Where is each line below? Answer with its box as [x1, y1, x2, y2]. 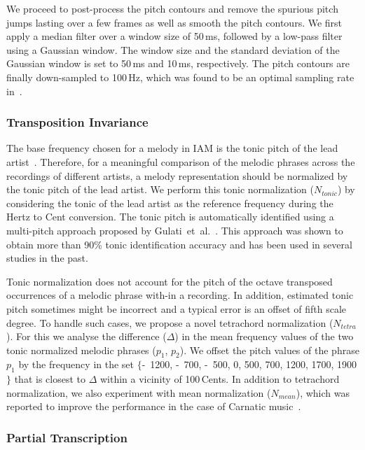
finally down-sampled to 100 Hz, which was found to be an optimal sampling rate [6, 69, 354, 84]
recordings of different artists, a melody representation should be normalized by [6, 168, 348, 183]
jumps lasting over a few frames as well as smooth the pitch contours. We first [6, 15, 343, 29]
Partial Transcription [6, 428, 128, 446]
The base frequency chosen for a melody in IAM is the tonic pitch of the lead [6, 141, 338, 155]
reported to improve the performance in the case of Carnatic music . [6, 399, 301, 414]
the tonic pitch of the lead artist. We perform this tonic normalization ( [6, 182, 314, 197]
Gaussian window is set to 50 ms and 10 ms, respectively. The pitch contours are [6, 56, 350, 71]
